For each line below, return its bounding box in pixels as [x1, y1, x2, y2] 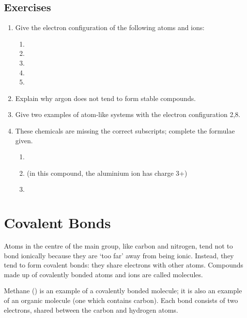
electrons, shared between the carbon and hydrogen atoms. [4, 304, 178, 315]
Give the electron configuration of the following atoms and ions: [15, 22, 205, 33]
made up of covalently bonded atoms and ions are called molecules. [4, 269, 203, 279]
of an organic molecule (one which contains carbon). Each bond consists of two [4, 295, 238, 305]
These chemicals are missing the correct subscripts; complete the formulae [15, 125, 235, 135]
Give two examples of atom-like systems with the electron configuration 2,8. [15, 109, 241, 119]
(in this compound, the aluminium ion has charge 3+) [27, 167, 187, 178]
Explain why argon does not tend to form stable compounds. [15, 93, 196, 103]
